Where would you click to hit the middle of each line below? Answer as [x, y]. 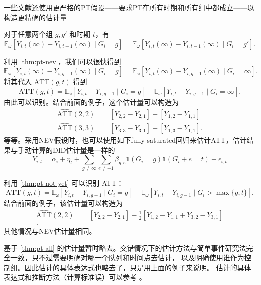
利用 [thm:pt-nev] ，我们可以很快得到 [63, 61]
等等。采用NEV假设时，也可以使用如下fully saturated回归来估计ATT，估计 [125, 140]
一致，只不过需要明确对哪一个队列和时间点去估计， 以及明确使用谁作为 [127, 257]
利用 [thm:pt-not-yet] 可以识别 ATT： [64, 182]
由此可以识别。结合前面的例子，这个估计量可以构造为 [91, 102]
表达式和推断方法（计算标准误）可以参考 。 [75, 277]
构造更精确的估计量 [35, 17]
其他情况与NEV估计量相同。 [50, 231]
